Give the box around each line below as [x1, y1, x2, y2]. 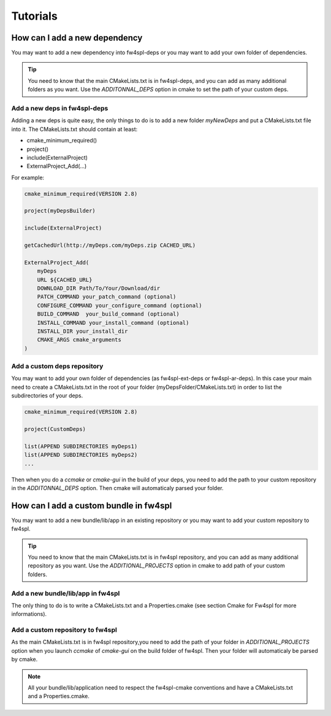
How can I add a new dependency [11, 33, 143, 43]
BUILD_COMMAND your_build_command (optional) [37, 311, 180, 317]
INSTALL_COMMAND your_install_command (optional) [37, 319, 189, 326]
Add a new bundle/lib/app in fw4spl [11, 589, 120, 597]
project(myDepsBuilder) [24, 208, 96, 214]
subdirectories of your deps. [11, 392, 83, 399]
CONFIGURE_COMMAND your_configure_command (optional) [37, 302, 202, 309]
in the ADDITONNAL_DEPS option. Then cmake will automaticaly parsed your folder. [11, 484, 224, 491]
